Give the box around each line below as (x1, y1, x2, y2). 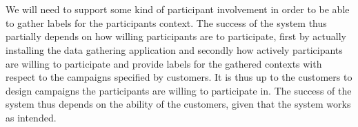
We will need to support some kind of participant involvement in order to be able (6, 2, 350, 17)
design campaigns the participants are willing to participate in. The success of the (6, 83, 352, 97)
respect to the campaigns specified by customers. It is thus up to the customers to (6, 70, 352, 84)
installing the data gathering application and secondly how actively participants (6, 42, 343, 57)
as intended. (6, 110, 57, 124)
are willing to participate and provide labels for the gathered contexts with (6, 56, 322, 70)
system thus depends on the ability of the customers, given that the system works (6, 97, 351, 111)
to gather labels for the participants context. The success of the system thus (6, 15, 327, 30)
